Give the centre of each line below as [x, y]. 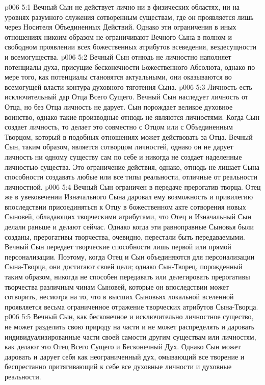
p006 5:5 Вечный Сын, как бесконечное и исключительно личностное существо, [129, 316]
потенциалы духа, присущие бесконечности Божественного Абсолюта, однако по [130, 67]
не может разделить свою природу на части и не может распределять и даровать [129, 326]
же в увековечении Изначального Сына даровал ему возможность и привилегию [129, 197]
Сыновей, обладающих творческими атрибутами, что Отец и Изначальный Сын [128, 216]
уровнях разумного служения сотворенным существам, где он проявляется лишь [129, 17]
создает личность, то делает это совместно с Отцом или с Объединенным [119, 127]
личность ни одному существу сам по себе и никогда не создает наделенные [123, 156]
